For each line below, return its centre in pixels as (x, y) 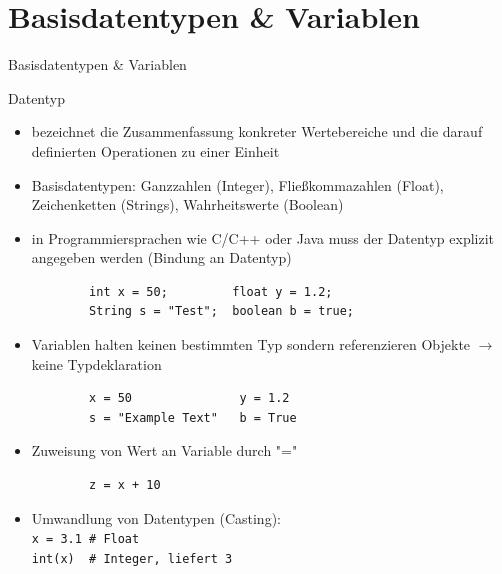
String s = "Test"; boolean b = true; (221, 311)
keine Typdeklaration (96, 363)
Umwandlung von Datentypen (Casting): (156, 517)
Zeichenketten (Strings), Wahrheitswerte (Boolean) (187, 204)
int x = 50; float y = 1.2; (211, 291)
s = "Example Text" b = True (193, 417)
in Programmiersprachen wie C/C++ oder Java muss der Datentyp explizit (263, 237)
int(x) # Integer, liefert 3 (132, 558)
